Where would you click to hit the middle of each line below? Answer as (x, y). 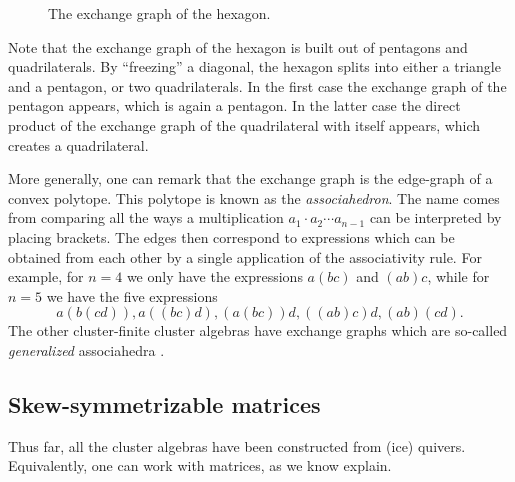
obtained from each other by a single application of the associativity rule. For (245, 256)
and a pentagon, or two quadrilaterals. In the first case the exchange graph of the (257, 85)
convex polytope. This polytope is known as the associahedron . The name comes (254, 197)
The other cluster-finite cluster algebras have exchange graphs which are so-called (258, 330)
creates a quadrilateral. (78, 144)
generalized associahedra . (86, 349)
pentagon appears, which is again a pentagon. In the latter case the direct (234, 105)
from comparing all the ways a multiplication (146, 217)
